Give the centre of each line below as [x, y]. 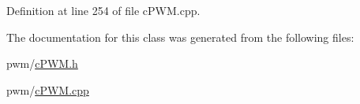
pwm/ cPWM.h [42, 63]
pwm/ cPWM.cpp [48, 89]
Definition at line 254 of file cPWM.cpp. [103, 10]
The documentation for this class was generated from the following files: [180, 37]
